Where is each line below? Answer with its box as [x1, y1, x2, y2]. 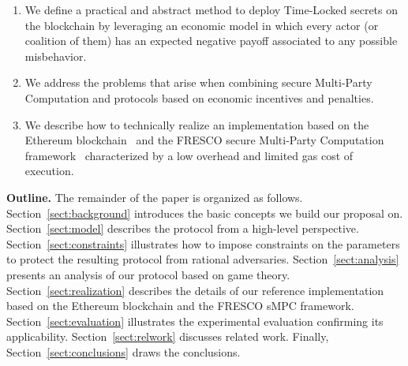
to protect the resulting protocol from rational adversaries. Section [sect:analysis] [6, 251, 399, 267]
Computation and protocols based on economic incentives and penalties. [24, 89, 374, 106]
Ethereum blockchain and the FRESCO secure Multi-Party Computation [24, 132, 384, 148]
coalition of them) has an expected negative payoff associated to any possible [24, 32, 398, 49]
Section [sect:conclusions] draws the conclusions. [6, 343, 241, 360]
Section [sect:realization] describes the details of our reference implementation [6, 282, 384, 298]
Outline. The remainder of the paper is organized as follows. [6, 189, 303, 205]
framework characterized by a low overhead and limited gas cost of [24, 147, 354, 163]
